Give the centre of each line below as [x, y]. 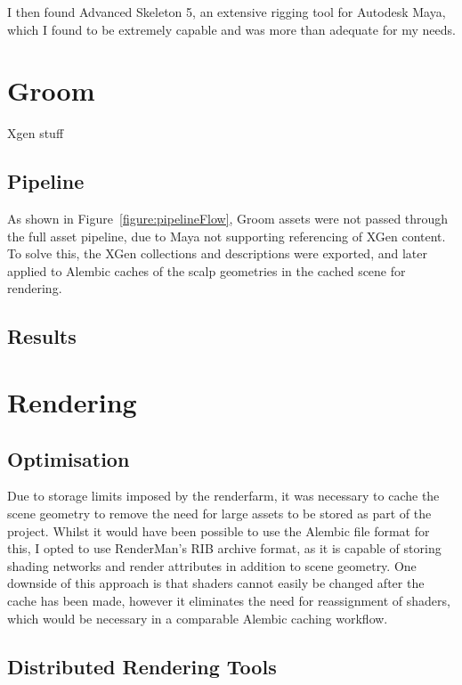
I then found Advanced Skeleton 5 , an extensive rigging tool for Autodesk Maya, [227, 12]
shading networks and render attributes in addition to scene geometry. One [212, 565]
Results [42, 336]
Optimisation [69, 458]
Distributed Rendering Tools [142, 666]
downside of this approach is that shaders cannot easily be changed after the [216, 583]
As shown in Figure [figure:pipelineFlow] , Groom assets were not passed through [228, 219]
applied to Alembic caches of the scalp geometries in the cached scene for [207, 270]
